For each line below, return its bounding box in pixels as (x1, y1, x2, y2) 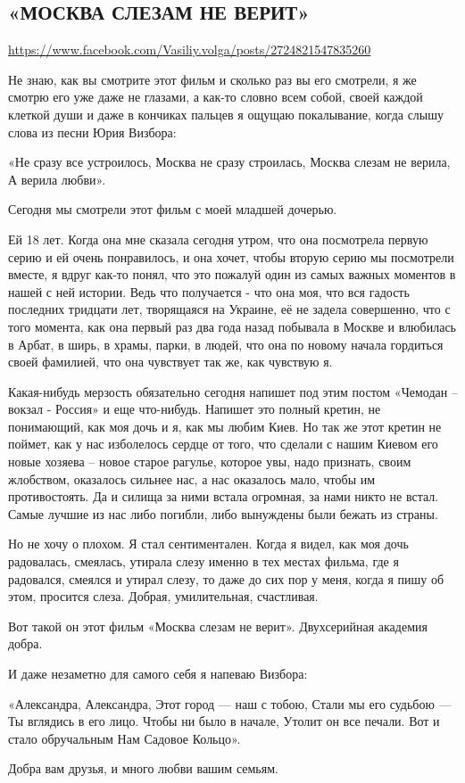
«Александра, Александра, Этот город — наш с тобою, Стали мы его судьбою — (8, 694, 452, 713)
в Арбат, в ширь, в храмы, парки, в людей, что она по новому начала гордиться (8, 334, 444, 353)
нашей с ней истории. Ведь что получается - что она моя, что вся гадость (8, 282, 410, 301)
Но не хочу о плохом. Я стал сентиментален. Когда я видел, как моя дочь (8, 534, 409, 553)
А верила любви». (8, 169, 106, 188)
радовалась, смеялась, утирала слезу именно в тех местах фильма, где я (8, 552, 399, 571)
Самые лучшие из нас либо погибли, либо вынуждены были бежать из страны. (8, 504, 438, 523)
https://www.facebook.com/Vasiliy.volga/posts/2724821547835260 (8, 40, 371, 59)
